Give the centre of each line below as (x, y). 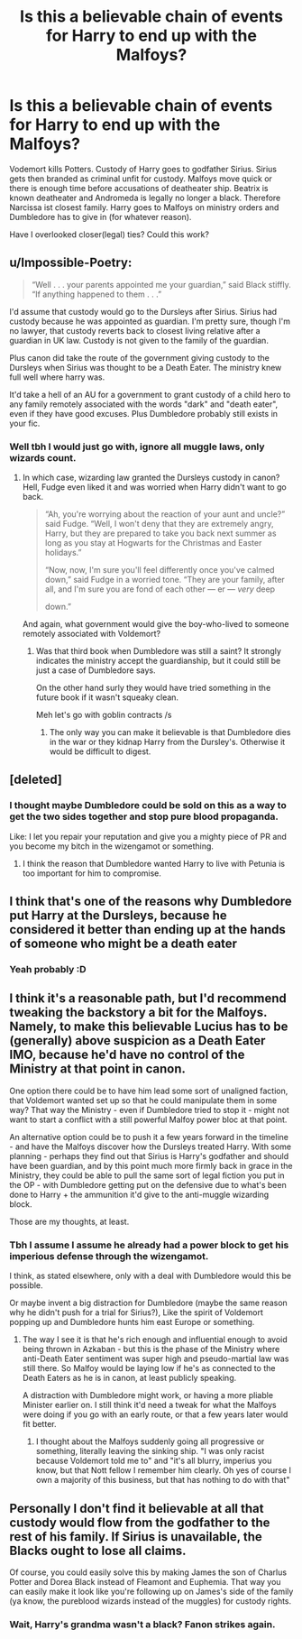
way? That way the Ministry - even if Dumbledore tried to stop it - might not (150, 1110)
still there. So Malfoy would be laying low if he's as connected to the (149, 1368)
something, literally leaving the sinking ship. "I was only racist (150, 1451)
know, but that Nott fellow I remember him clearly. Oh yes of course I (163, 1470)
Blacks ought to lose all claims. (98, 1550)
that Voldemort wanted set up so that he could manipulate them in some (143, 1100)
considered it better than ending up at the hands (148, 930)
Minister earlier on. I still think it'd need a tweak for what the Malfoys (149, 1405)
